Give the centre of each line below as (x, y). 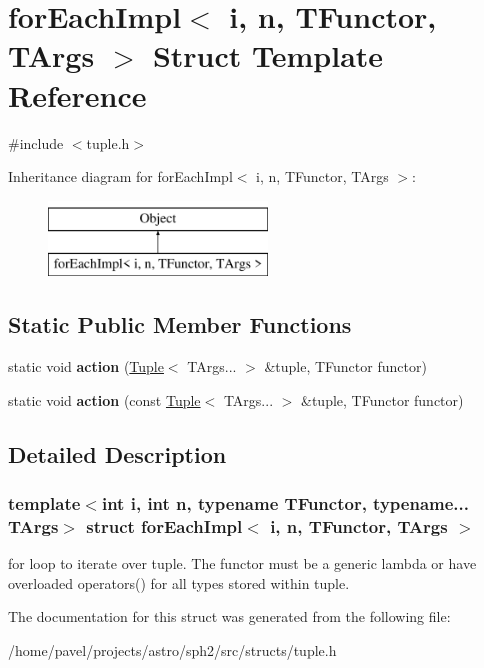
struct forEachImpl (164, 525)
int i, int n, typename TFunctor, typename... (285, 502)
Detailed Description (117, 453)
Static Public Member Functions (180, 324)
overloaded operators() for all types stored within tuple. (179, 582)
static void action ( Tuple (86, 366)
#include (36, 142)
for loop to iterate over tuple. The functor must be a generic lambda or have (242, 563)
